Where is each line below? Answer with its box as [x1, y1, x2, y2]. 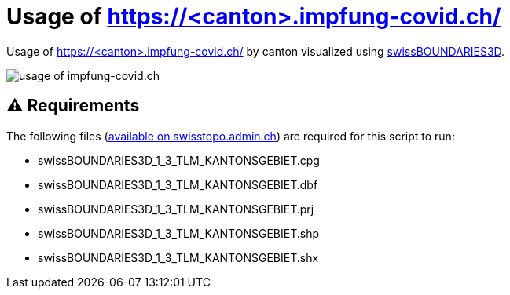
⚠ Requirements [6, 96, 140, 116]
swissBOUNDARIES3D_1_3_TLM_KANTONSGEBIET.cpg [38, 153, 320, 167]
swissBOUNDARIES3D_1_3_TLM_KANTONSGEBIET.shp [38, 226, 320, 240]
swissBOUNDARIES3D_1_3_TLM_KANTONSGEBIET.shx [38, 250, 319, 264]
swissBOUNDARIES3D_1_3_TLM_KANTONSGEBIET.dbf [38, 177, 318, 191]
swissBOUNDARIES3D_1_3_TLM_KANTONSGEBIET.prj [38, 202, 314, 216]
